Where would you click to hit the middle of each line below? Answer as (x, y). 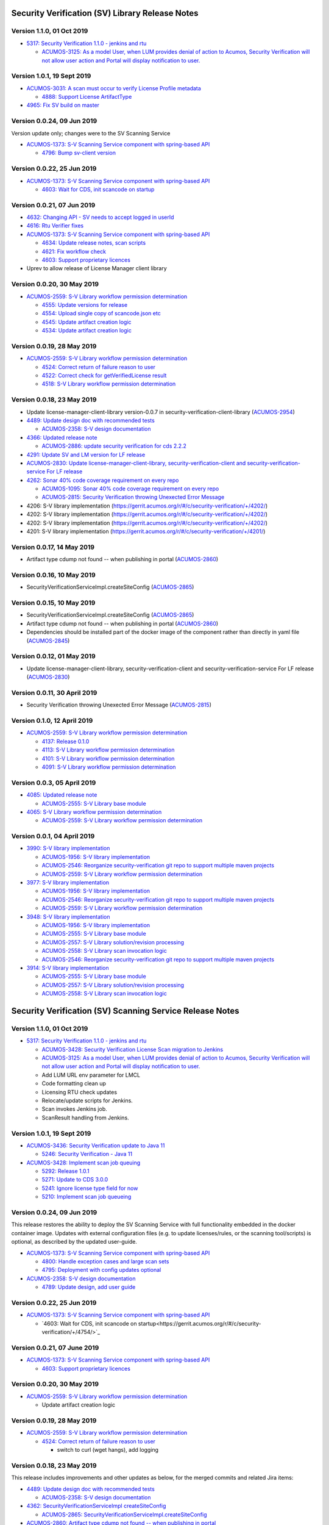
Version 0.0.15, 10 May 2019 (53, 603)
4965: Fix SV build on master (63, 105)
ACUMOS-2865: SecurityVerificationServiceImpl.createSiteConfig (124, 1514)
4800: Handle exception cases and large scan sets (105, 1261)
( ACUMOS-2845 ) (48, 640)
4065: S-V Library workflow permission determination (94, 812)
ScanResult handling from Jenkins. (85, 1118)
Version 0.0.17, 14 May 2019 (53, 547)
